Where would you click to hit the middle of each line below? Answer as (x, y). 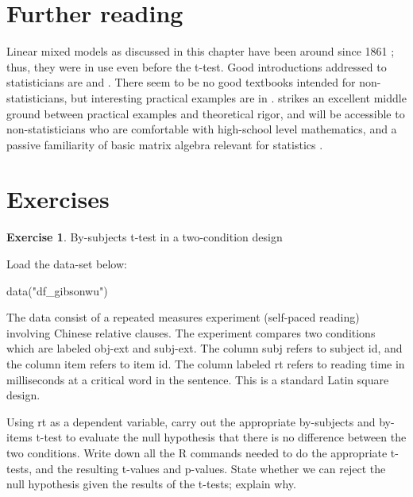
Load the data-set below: (67, 264)
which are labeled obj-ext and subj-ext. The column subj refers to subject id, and (205, 348)
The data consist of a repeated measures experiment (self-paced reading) (183, 317)
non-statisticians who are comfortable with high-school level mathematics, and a (202, 129)
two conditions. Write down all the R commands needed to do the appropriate (197, 452)
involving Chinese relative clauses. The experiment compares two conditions (191, 332)
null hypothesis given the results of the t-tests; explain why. (151, 484)
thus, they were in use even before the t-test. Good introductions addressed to (197, 66)
